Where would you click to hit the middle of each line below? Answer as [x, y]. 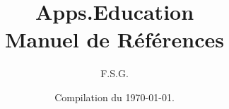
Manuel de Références [114, 39]
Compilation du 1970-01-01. [114, 97]
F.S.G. [114, 73]
